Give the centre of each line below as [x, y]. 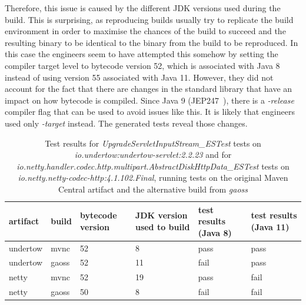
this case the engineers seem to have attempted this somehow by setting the [142, 54]
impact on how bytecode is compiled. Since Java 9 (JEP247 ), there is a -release [149, 100]
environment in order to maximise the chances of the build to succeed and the [145, 31]
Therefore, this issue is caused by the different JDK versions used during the [143, 8]
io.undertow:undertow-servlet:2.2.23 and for [153, 155]
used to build [162, 226]
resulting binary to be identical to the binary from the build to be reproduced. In [152, 42]
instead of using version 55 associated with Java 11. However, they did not [139, 77]
